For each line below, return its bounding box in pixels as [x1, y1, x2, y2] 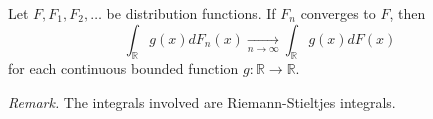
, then [389, 3, 426, 23]
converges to [300, 3, 376, 23]
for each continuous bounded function [8, 58, 239, 79]
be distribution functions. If [106, 3, 276, 23]
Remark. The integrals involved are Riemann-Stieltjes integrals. [8, 91, 396, 112]
